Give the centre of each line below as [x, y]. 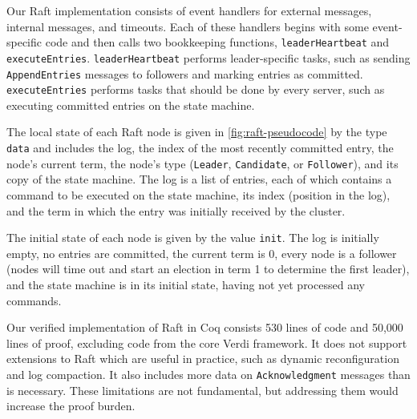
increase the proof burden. [71, 406]
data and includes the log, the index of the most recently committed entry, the [200, 147]
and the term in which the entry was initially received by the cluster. [176, 210]
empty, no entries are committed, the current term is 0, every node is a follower [202, 253]
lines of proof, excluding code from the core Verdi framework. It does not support [207, 342]
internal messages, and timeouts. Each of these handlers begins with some [188, 26]
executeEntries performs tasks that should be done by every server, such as [196, 89]
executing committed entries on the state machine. [131, 105]
